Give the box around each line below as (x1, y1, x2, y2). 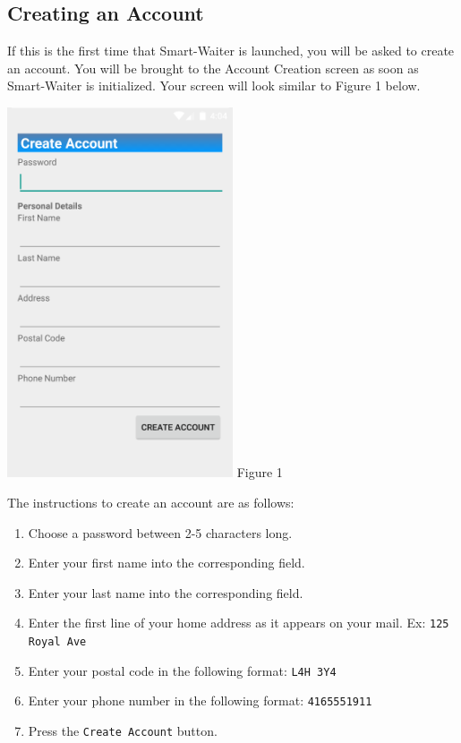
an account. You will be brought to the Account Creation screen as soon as (7, 58, 419, 77)
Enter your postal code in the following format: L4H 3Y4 (28, 661, 337, 679)
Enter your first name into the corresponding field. (28, 553, 305, 572)
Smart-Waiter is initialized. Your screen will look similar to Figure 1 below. (7, 76, 421, 95)
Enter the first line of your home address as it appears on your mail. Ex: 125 (28, 613, 449, 632)
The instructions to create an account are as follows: (7, 493, 295, 511)
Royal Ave (28, 636, 87, 649)
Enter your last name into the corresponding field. (28, 583, 303, 602)
